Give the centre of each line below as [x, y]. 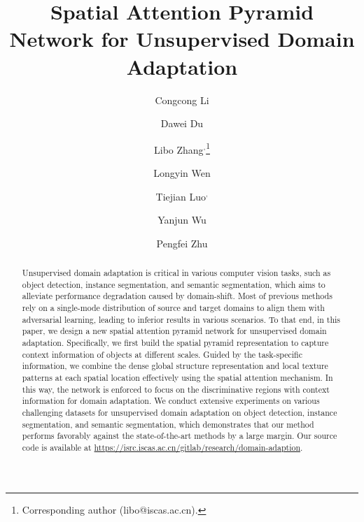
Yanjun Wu [182, 220]
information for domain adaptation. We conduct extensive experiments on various [171, 401]
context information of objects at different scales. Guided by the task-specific [162, 354]
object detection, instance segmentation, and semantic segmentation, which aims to [174, 284]
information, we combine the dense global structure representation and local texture [175, 366]
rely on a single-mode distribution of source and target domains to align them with [173, 308]
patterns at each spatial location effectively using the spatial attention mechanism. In [177, 378]
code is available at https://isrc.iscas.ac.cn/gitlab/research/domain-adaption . [162, 447]
